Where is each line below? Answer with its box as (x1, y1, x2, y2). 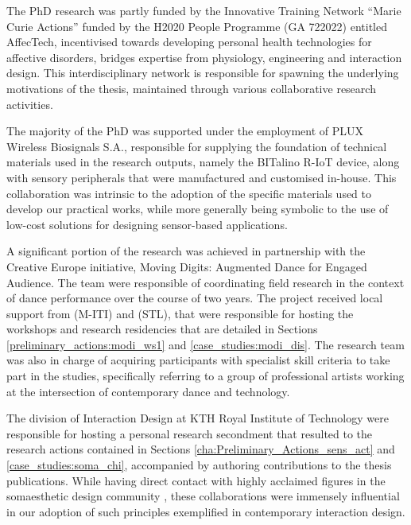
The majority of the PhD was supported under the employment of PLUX (6, 122, 364, 139)
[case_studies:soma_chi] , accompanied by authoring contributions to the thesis (6, 457, 392, 473)
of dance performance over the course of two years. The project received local (6, 290, 383, 306)
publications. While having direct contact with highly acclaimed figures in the (6, 472, 386, 488)
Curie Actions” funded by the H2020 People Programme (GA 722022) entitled (6, 17, 388, 34)
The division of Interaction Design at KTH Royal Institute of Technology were (6, 410, 389, 426)
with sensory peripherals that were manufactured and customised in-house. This (6, 169, 397, 185)
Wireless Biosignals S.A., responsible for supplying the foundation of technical (6, 138, 387, 154)
